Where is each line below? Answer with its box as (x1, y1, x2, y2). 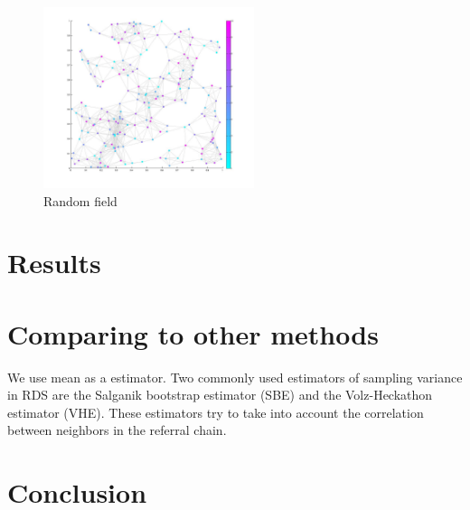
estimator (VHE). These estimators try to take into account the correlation (7, 402, 424, 421)
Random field (43, 191, 117, 210)
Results (7, 244, 101, 281)
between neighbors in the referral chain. (7, 420, 227, 439)
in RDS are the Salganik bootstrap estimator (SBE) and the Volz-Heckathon (7, 385, 433, 404)
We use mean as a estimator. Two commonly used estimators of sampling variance (7, 367, 463, 386)
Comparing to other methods (7, 315, 379, 352)
